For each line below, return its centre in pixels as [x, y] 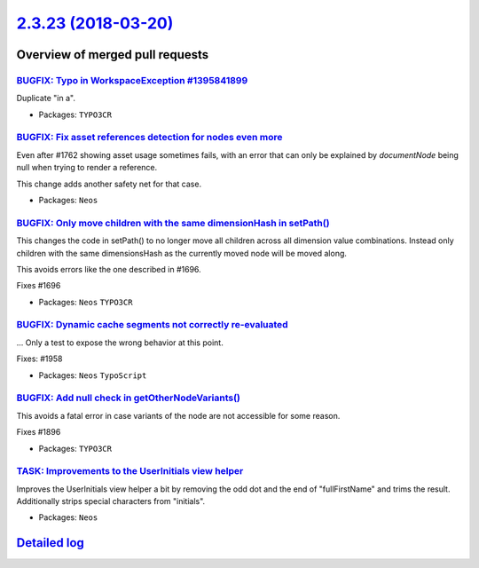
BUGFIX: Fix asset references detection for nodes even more [149, 138]
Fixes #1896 [39, 432]
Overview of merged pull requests [113, 55]
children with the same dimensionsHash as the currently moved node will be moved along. [182, 253]
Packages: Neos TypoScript [93, 375]
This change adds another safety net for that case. [109, 184]
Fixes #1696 [39, 286]
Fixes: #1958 [39, 359]
